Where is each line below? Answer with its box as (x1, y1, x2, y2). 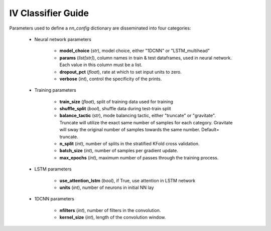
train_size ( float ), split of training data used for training (59, 98, 173, 105)
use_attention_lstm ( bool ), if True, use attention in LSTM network (59, 177, 196, 183)
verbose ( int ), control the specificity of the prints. (59, 76, 162, 82)
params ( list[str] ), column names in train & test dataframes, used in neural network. (59, 55, 232, 61)
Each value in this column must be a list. (59, 62, 143, 68)
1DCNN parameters (34, 196, 75, 202)
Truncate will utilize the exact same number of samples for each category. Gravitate (59, 119, 233, 125)
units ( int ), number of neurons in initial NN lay (59, 184, 154, 190)
